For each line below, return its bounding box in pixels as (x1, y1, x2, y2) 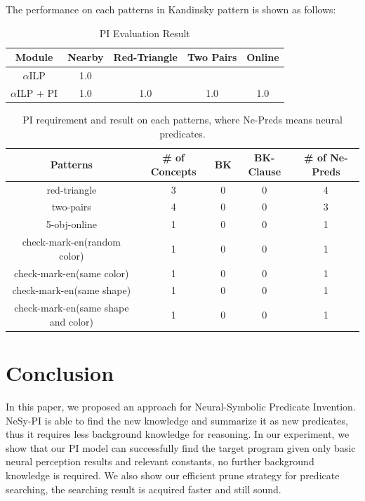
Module (15, 50, 53, 65)
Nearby (67, 50, 104, 65)
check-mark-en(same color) (14, 265, 129, 280)
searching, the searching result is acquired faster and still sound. (6, 481, 281, 496)
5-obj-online (46, 217, 97, 232)
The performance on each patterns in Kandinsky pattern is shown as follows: (6, 2, 336, 16)
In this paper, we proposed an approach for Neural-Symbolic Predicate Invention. (6, 399, 356, 414)
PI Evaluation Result (99, 25, 190, 40)
